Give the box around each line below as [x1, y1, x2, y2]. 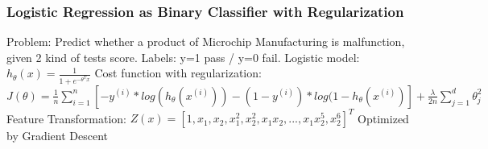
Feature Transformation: [6, 110, 126, 126]
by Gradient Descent [6, 127, 109, 144]
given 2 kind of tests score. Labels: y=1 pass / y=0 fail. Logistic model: [6, 48, 360, 65]
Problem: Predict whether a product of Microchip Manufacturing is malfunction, [6, 33, 405, 50]
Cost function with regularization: [94, 64, 262, 81]
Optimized [358, 110, 409, 126]
